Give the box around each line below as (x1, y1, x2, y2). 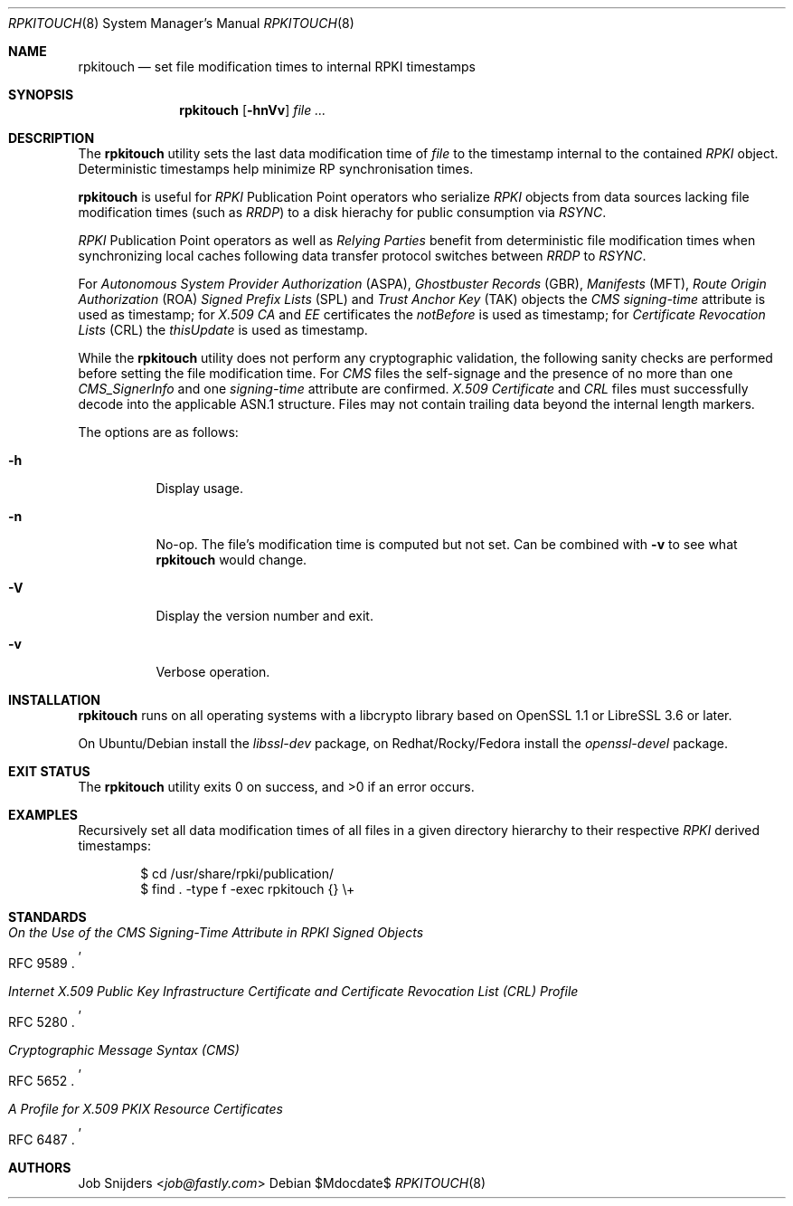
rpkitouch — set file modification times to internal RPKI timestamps (78, 59, 476, 74)
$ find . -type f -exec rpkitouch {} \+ (140, 881, 355, 897)
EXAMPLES (8, 807, 78, 822)
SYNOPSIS (8, 87, 74, 102)
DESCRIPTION (8, 130, 95, 146)
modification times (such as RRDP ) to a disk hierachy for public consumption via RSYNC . (78, 204, 607, 220)
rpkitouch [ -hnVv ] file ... (179, 102, 326, 118)
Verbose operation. (156, 664, 270, 679)
